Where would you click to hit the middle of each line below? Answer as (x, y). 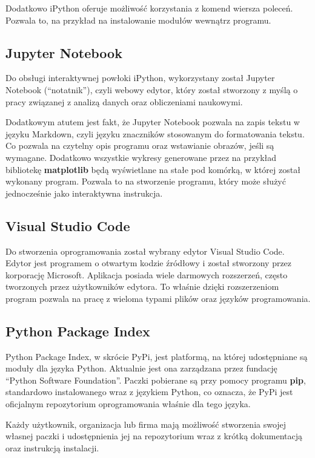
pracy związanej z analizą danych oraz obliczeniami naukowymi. (124, 101)
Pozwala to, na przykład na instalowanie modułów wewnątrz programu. (138, 20)
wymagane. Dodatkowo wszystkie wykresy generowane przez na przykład (141, 157)
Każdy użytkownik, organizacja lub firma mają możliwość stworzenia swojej (146, 424)
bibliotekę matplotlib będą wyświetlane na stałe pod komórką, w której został (153, 169)
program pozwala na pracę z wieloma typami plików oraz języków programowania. (158, 298)
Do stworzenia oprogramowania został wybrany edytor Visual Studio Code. (145, 251)
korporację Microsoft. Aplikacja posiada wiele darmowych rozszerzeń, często (147, 274)
